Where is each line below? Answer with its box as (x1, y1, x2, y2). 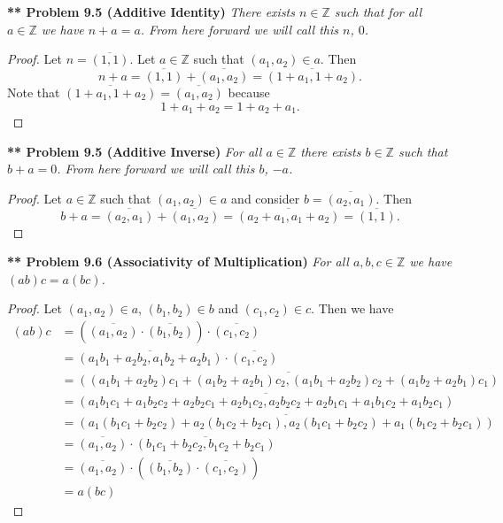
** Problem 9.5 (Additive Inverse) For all (7, 142, 262, 160)
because (228, 83, 270, 101)
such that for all (334, 3, 422, 20)
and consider (231, 188, 300, 207)
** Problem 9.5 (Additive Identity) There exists (7, 3, 295, 20)
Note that (7, 83, 60, 101)
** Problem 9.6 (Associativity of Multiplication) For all (7, 252, 349, 271)
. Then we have (311, 299, 394, 318)
